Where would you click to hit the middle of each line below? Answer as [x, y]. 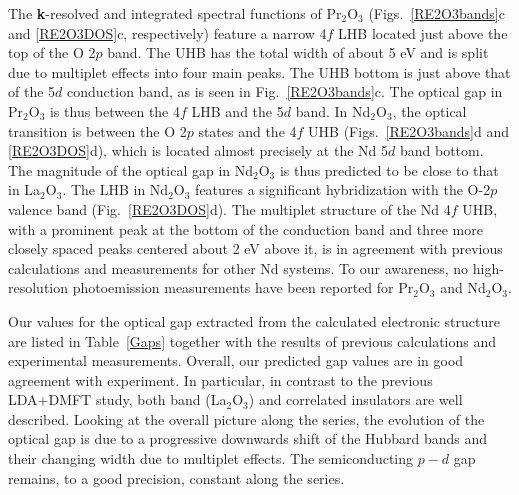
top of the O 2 [52, 52]
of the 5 [32, 91]
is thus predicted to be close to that [389, 169]
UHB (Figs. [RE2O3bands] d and [408, 130]
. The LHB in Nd [115, 189]
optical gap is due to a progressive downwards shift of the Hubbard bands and [247, 438]
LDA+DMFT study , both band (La [117, 399]
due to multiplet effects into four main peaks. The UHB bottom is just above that [259, 71]
